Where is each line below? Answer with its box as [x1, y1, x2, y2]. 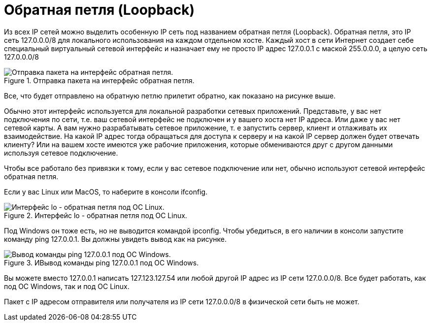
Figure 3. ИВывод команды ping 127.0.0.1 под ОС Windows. [4, 258, 199, 267]
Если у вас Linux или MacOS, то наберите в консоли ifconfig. [4, 187, 208, 196]
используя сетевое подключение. [4, 148, 118, 157]
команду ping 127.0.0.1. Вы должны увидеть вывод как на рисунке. [4, 234, 227, 243]
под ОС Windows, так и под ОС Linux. [4, 282, 130, 291]
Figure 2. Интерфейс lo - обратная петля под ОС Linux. [4, 211, 187, 220]
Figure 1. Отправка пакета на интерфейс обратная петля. [4, 76, 195, 85]
